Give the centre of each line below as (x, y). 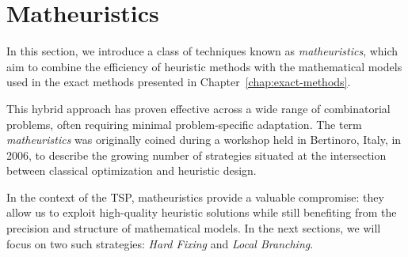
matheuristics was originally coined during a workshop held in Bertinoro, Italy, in (204, 140)
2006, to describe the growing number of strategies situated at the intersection (196, 155)
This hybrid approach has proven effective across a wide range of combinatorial (198, 108)
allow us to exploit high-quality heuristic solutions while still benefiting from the (202, 212)
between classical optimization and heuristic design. (132, 170)
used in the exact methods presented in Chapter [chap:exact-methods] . (179, 82)
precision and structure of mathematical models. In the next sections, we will (194, 228)
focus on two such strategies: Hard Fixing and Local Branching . (160, 243)
